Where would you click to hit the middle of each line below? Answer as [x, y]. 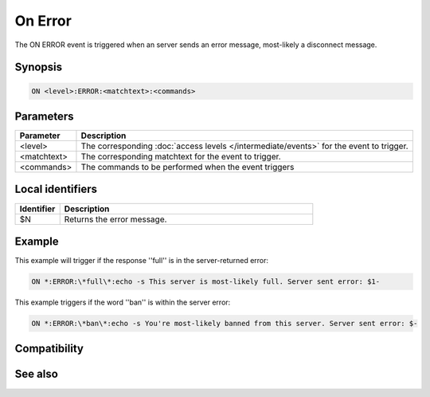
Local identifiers [56, 189]
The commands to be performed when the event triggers [188, 167]
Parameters [44, 116]
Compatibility [49, 349]
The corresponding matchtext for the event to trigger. [181, 157]
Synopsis [39, 67]
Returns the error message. [115, 219]
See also [37, 374]
